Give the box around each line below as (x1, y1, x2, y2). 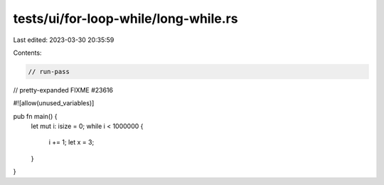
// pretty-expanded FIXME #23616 (13, 85, 114, 94)
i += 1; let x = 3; (48, 138, 95, 147)
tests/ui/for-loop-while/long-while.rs (13, 11, 238, 26)
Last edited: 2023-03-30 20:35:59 (13, 36, 114, 44)
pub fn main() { (13, 112, 58, 120)
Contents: (13, 48, 42, 57)
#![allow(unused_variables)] (13, 99, 95, 107)
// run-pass (28, 68, 70, 75)
